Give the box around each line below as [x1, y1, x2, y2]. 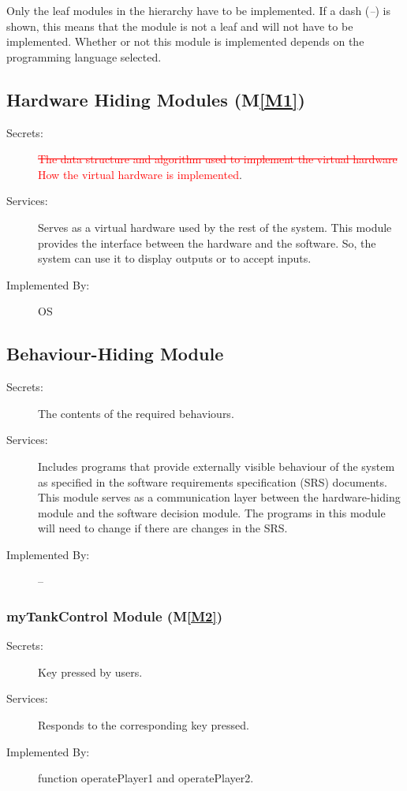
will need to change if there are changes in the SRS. [38, 520, 288, 536]
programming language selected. [6, 48, 162, 65]
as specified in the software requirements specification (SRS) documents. [38, 473, 387, 490]
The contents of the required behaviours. [38, 405, 234, 421]
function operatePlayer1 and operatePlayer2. [38, 770, 254, 786]
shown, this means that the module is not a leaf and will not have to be [6, 17, 353, 34]
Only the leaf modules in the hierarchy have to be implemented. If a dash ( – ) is [6, 2, 390, 18]
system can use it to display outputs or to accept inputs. [38, 250, 312, 267]
